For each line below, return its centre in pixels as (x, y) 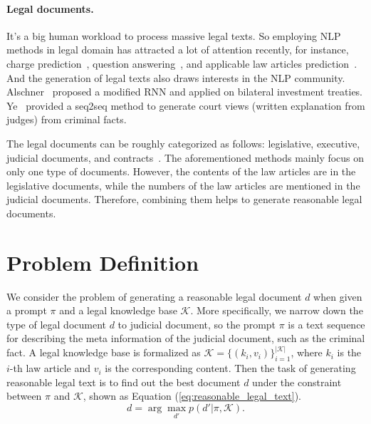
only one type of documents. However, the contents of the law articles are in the (181, 171)
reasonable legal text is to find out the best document (124, 382)
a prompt (27, 310)
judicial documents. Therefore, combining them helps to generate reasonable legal (184, 199)
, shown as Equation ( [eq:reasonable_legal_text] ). (192, 396)
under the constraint (297, 382)
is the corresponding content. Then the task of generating (230, 368)
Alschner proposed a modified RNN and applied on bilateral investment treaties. (185, 92)
